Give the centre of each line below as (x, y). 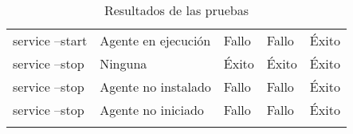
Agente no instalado (155, 87)
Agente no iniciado (152, 110)
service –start (50, 40)
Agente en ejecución (155, 40)
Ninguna (124, 63)
